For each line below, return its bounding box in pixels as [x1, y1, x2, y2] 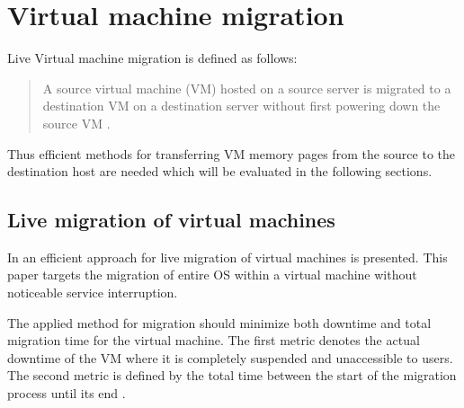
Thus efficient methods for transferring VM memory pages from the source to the [7, 144, 456, 163]
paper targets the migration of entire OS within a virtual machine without [7, 265, 417, 284]
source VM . [42, 113, 111, 132]
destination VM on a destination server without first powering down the [42, 96, 441, 115]
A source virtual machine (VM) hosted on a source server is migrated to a [42, 78, 451, 97]
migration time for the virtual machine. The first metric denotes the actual [7, 331, 420, 350]
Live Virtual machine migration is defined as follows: [7, 49, 298, 67]
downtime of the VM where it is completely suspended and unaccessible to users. [7, 348, 453, 367]
